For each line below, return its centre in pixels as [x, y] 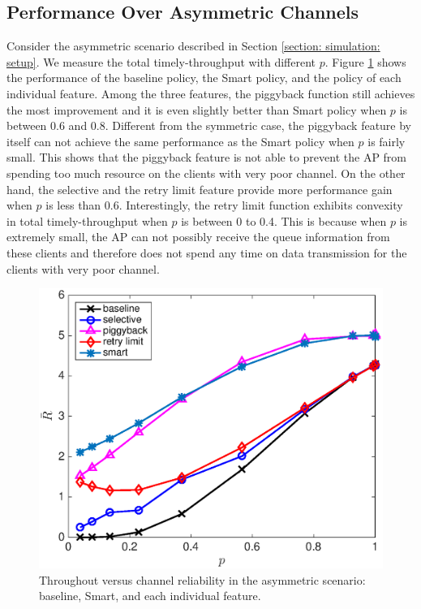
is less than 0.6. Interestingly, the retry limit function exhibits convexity [224, 205]
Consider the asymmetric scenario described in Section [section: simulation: [193, 46]
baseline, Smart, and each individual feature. [150, 596]
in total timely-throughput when [87, 220]
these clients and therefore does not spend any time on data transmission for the [207, 252]
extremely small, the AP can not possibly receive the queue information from [198, 237]
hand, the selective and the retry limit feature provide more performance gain [200, 189]
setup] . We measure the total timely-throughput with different [161, 61]
